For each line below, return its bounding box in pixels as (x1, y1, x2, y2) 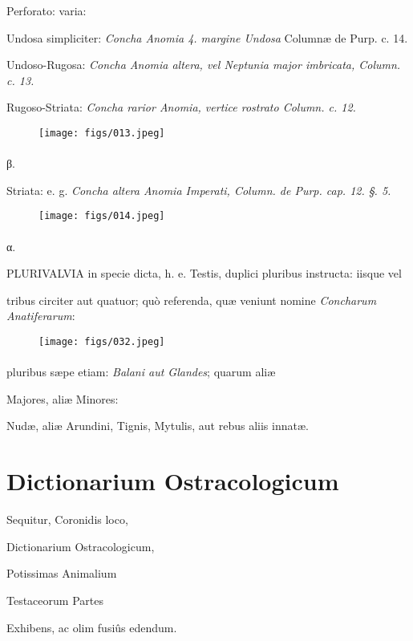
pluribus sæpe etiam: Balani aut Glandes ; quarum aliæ (6, 363, 276, 380)
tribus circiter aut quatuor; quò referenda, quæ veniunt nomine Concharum (6, 291, 377, 308)
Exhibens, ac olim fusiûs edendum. (6, 619, 177, 635)
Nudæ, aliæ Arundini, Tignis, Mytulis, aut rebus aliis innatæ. (6, 417, 309, 434)
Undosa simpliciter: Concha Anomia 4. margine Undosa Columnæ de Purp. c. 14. (6, 29, 408, 46)
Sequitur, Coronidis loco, (6, 511, 128, 528)
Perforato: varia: (6, 2, 87, 18)
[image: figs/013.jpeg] (38, 127, 165, 139)
